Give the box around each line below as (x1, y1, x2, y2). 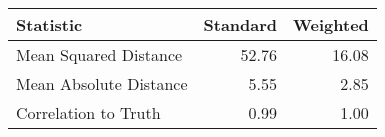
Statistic (16, 13, 83, 36)
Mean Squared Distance (16, 43, 183, 66)
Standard (203, 13, 278, 36)
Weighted (293, 13, 369, 36)
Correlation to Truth (16, 101, 161, 124)
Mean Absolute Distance (16, 72, 188, 95)
